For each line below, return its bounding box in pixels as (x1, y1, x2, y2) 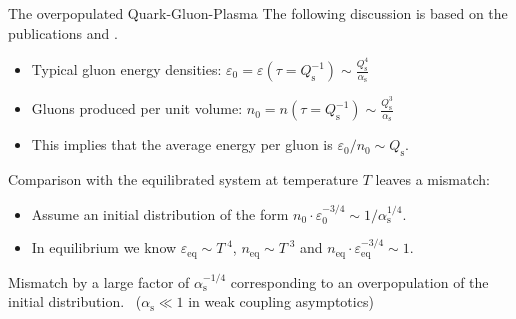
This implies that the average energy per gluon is (31, 134, 333, 155)
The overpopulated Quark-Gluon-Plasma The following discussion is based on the (8, 3, 508, 23)
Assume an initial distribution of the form (31, 203, 289, 224)
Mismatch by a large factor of (8, 271, 190, 292)
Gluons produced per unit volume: (31, 98, 243, 119)
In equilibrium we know (31, 237, 177, 258)
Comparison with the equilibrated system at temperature (8, 169, 358, 190)
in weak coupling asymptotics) (188, 291, 374, 312)
